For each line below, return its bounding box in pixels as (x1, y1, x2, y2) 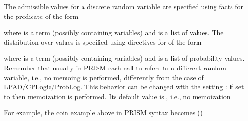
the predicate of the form (4, 11, 79, 21)
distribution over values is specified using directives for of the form (4, 36, 202, 47)
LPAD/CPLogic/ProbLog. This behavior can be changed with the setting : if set (4, 82, 244, 92)
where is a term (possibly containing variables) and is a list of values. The (4, 27, 224, 37)
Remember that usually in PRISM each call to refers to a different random (4, 62, 226, 72)
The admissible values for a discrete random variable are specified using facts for (4, 1, 244, 11)
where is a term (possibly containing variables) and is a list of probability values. (4, 53, 245, 63)
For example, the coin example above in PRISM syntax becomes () (4, 107, 203, 118)
